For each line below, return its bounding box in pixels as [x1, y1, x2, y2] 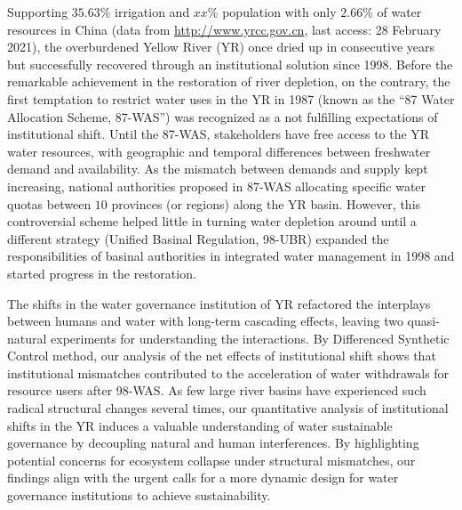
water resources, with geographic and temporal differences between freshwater [7, 142, 431, 160]
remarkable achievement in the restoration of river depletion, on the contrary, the [7, 72, 450, 91]
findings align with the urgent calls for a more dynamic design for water [7, 468, 399, 487]
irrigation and [115, 3, 190, 20]
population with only [222, 3, 337, 20]
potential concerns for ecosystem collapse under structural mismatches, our [7, 450, 416, 469]
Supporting [7, 3, 68, 20]
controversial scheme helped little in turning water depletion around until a [7, 212, 417, 231]
